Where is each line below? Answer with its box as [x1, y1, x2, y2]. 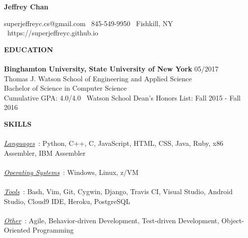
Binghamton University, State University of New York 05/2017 [4, 63, 219, 73]
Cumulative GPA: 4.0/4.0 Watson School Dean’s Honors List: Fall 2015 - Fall [4, 92, 241, 102]
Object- [221, 215, 244, 225]
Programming [32, 225, 74, 235]
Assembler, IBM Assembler [4, 147, 86, 158]
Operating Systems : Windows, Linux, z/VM [4, 167, 139, 177]
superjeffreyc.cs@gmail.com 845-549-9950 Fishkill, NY [4, 18, 173, 28]
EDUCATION [4, 44, 53, 54]
